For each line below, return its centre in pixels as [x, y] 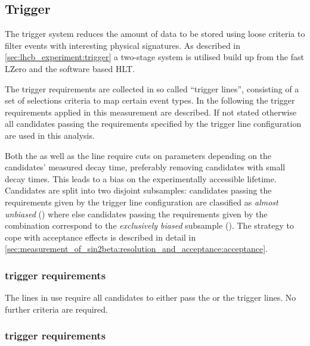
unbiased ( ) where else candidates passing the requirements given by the [136, 213]
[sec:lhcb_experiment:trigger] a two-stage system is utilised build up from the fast [154, 57]
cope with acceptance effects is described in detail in [100, 237]
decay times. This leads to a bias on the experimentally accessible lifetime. [141, 178]
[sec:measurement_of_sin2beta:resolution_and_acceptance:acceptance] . [136, 249]
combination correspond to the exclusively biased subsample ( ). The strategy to [149, 225]
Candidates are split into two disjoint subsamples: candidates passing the [138, 190]
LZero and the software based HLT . [70, 68]
